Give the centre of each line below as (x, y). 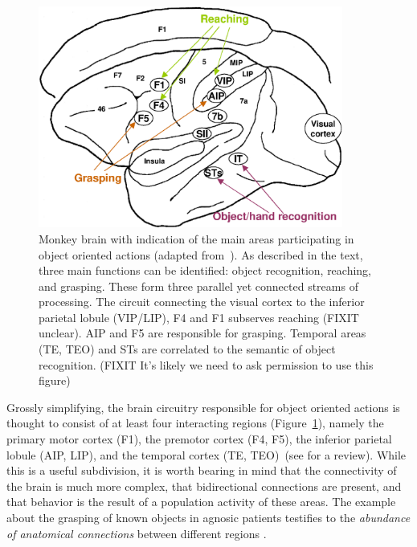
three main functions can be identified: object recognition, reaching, (205, 270)
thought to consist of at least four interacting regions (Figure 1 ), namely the (195, 423)
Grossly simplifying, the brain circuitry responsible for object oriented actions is (203, 407)
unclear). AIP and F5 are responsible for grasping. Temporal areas (202, 333)
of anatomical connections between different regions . (137, 533)
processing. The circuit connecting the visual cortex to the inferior (202, 302)
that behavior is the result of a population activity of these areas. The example (201, 502)
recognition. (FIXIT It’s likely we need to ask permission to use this (206, 364)
